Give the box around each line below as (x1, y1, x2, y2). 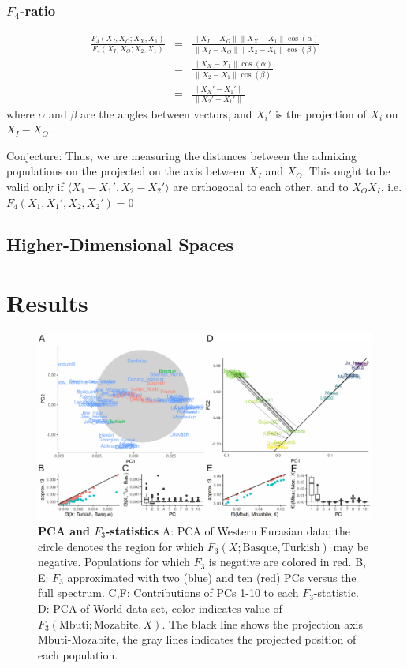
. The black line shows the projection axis (162, 615, 363, 632)
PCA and (38, 523, 90, 539)
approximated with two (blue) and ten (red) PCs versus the (67, 569, 357, 585)
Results (6, 287, 88, 319)
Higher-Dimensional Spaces (6, 232, 234, 257)
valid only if (6, 178, 64, 194)
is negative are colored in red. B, (208, 554, 366, 570)
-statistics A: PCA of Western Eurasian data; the (105, 523, 350, 539)
